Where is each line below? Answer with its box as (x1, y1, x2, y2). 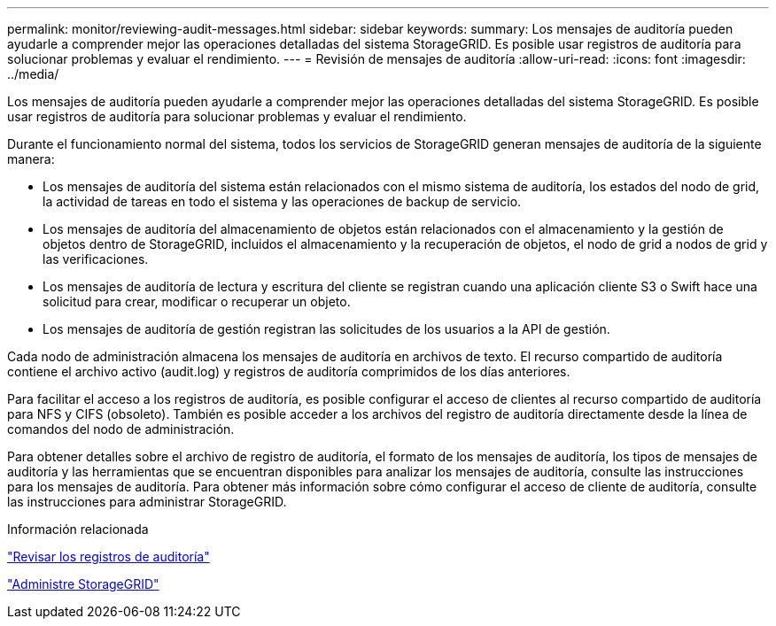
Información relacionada (7, 522, 149, 537)
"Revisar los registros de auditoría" (7, 549, 210, 564)
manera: (7, 151, 55, 166)
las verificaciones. (43, 251, 149, 267)
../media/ (7, 66, 59, 81)
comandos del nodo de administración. (7, 421, 235, 437)
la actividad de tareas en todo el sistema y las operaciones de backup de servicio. (43, 194, 522, 209)
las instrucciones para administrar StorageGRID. (7, 494, 287, 509)
